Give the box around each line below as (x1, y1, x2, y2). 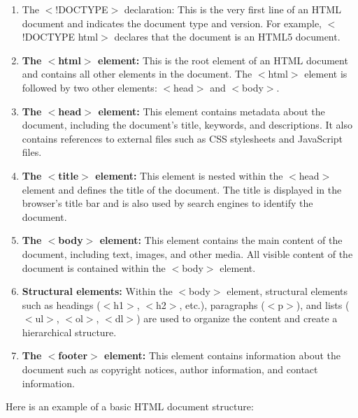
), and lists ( (296, 297, 350, 312)
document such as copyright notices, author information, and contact (22, 362, 318, 377)
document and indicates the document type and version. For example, (22, 15, 322, 30)
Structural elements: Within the (22, 284, 173, 298)
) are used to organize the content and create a (136, 311, 338, 326)
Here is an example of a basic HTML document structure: (6, 399, 254, 414)
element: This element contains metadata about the (98, 103, 325, 118)
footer (58, 348, 88, 363)
